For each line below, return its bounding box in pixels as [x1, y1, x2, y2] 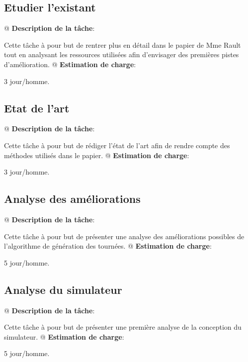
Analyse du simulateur [4, 281, 122, 297]
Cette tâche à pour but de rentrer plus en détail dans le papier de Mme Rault [4, 39, 241, 50]
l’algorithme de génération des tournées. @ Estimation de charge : [4, 241, 212, 251]
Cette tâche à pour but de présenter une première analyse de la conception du [4, 322, 242, 332]
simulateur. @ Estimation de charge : [4, 331, 124, 342]
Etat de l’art [4, 100, 70, 115]
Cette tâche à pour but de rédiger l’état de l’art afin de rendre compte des [4, 140, 230, 150]
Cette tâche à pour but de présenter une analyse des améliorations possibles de [4, 231, 245, 241]
